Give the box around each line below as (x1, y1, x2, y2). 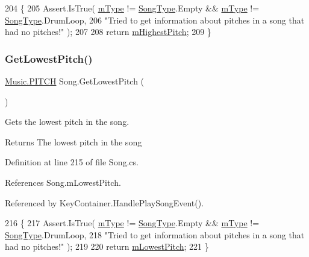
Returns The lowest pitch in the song (5, 135, 142, 148)
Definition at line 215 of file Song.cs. (5, 156, 139, 168)
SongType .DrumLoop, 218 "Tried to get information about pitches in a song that (5, 228, 305, 241)
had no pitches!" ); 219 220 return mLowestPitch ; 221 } (5, 240, 209, 253)
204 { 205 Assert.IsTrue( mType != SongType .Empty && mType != (5, 2, 260, 14)
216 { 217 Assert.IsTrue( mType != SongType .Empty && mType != (5, 217, 260, 229)
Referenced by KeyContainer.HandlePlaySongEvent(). (5, 196, 204, 209)
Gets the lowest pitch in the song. (5, 115, 130, 128)
